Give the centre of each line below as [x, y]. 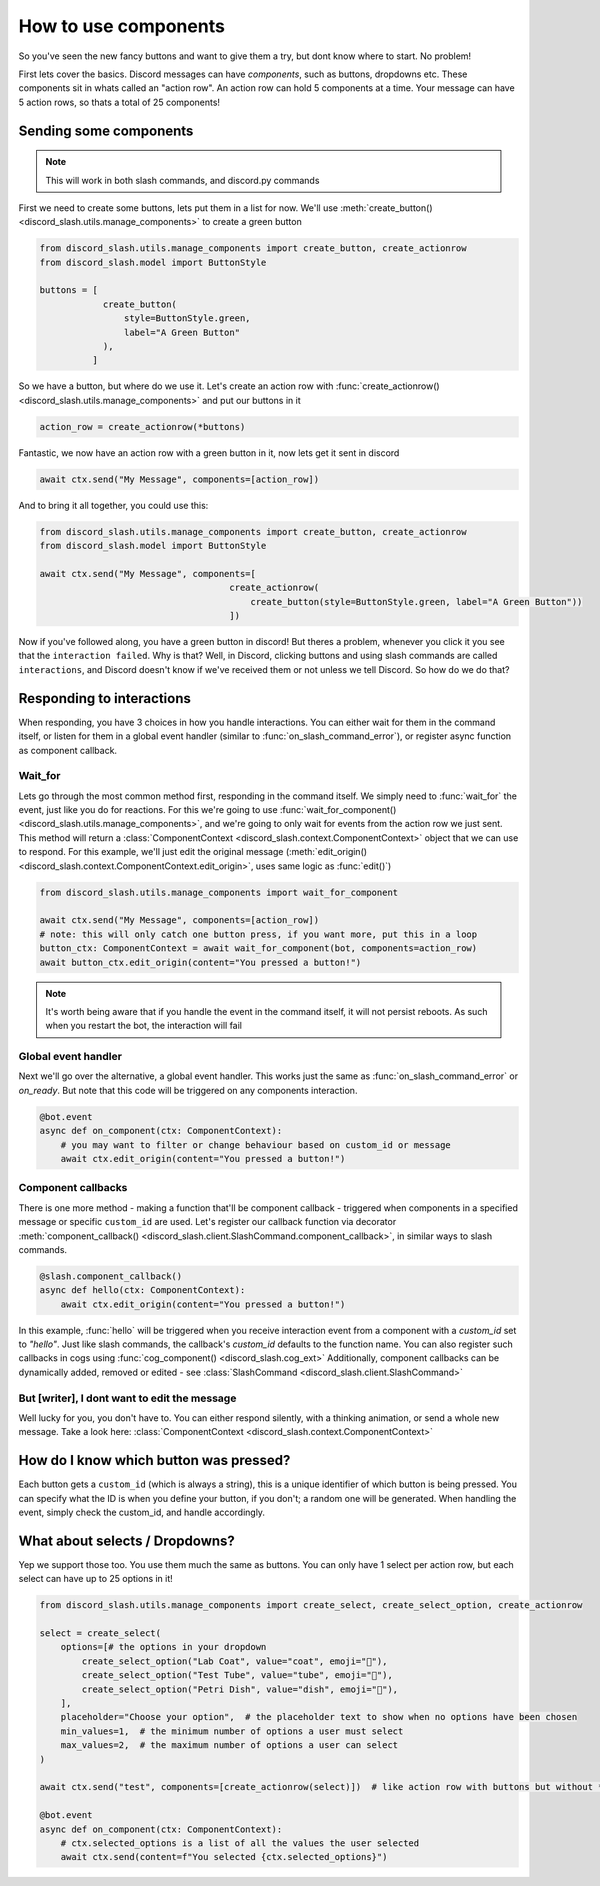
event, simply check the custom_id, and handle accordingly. [141, 1512]
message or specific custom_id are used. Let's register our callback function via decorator [207, 1222]
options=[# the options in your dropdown [163, 1647]
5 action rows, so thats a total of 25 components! [119, 102]
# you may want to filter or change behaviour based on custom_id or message [256, 1144]
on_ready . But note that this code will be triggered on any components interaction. [188, 1090]
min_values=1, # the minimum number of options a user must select [232, 1731]
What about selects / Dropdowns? [126, 1540]
